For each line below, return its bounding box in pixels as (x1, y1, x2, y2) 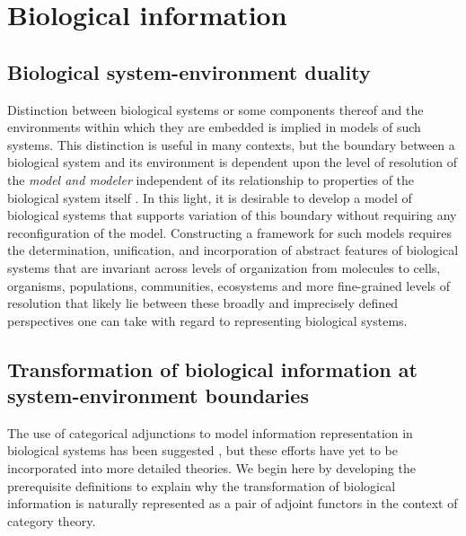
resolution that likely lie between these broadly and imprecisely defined (7, 294, 399, 312)
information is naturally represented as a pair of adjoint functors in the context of (7, 494, 458, 513)
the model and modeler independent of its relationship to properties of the (7, 170, 415, 189)
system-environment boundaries (7, 382, 309, 409)
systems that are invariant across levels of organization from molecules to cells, (7, 258, 441, 277)
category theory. (7, 511, 96, 530)
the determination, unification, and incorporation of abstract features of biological (7, 241, 459, 259)
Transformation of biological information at (7, 355, 418, 382)
